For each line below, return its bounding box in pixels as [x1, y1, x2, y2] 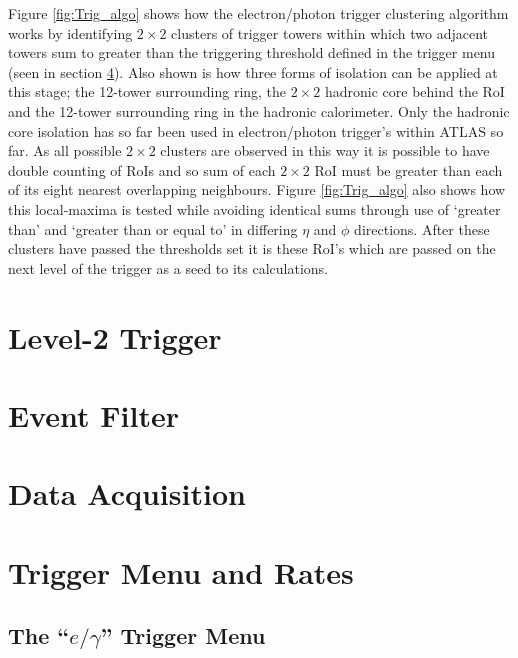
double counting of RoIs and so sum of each [8, 159, 276, 180]
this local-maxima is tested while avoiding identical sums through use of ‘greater [8, 198, 501, 219]
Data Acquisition [8, 473, 246, 514]
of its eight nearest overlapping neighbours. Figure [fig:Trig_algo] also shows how [8, 179, 506, 200]
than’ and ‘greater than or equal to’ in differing [8, 218, 298, 239]
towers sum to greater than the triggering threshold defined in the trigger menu [8, 42, 496, 63]
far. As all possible [8, 140, 122, 161]
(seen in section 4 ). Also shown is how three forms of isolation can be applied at [8, 61, 498, 82]
